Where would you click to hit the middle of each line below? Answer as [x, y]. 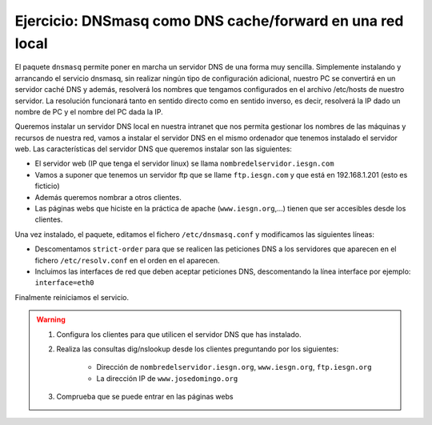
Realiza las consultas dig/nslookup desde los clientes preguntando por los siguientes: [198, 349]
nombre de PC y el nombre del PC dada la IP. [89, 111]
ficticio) [47, 186]
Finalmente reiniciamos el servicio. [72, 297]
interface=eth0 [65, 283]
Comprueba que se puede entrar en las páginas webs [145, 397]
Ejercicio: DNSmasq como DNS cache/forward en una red [209, 21]
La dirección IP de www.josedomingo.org [167, 378]
